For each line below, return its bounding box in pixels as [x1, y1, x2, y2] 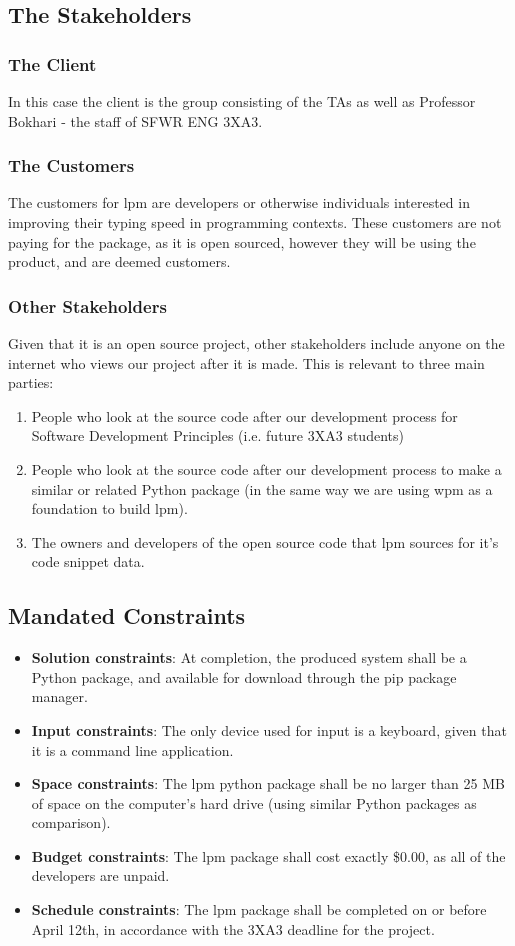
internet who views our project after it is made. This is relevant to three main [8, 352, 485, 373]
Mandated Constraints [8, 600, 246, 631]
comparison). [31, 812, 111, 833]
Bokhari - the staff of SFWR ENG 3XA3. [8, 110, 263, 131]
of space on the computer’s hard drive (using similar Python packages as [31, 792, 477, 813]
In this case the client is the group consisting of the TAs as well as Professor [8, 91, 476, 111]
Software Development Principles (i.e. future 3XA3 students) [31, 425, 404, 446]
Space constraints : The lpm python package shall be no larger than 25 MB [31, 773, 505, 794]
